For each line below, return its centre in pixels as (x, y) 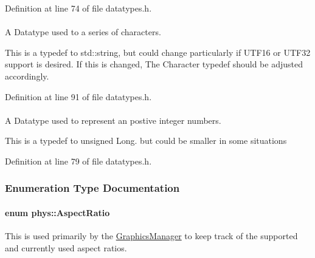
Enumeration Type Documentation (92, 188)
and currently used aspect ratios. (66, 247)
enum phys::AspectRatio (57, 212)
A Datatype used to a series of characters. (83, 32)
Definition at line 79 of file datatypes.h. (78, 161)
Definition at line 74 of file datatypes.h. (78, 8)
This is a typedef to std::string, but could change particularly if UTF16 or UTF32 (158, 52)
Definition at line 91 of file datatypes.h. (78, 96)
